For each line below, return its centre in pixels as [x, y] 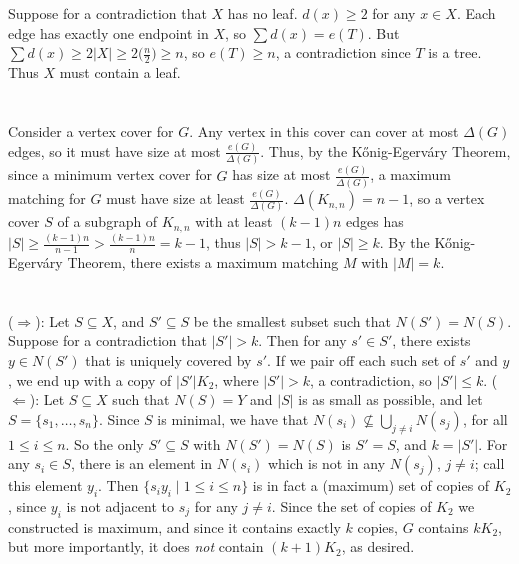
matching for [47, 198]
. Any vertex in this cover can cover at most [324, 130]
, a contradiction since [343, 52]
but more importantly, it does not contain [136, 546]
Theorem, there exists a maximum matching [203, 262]
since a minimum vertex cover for [110, 174]
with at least [234, 221]
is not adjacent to [120, 505]
